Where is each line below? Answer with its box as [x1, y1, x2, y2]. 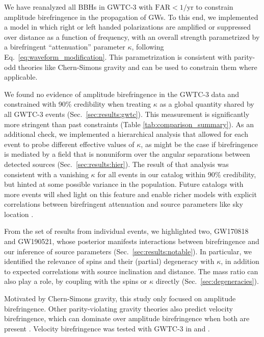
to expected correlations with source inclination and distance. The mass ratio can [4, 266, 258, 276]
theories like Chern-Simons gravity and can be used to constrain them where [18, 61, 257, 72]
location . [4, 208, 34, 219]
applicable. [4, 71, 38, 82]
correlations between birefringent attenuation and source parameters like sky [4, 199, 243, 209]
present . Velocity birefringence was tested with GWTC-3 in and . [4, 323, 210, 333]
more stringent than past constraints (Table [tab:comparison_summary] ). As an [4, 118, 254, 129]
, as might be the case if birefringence [141, 138, 258, 149]
